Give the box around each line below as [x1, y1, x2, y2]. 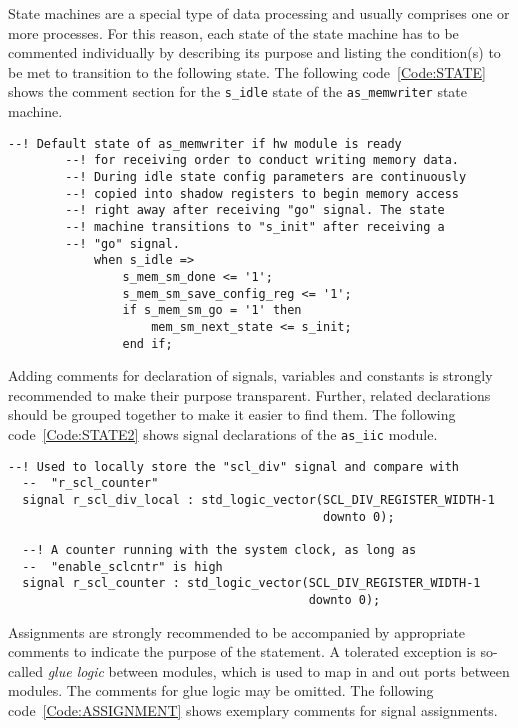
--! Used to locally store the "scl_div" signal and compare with [8, 459, 460, 474]
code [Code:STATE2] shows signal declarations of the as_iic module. [8, 423, 438, 444]
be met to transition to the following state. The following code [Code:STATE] [8, 61, 486, 82]
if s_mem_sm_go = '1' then [122, 303, 302, 318]
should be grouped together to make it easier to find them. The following [8, 404, 456, 425]
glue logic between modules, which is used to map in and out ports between [47, 660, 510, 681]
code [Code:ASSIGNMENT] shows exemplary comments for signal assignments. [8, 699, 498, 720]
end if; [122, 336, 173, 351]
